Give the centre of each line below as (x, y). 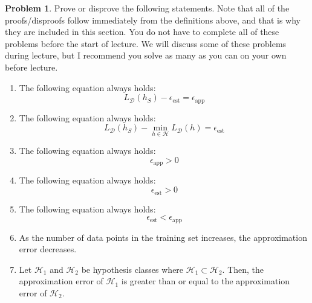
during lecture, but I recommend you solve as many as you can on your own (146, 55)
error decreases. (48, 249)
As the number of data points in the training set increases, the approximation (163, 237)
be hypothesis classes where (132, 269)
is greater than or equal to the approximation (206, 281)
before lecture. (31, 67)
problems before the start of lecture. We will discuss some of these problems (146, 43)
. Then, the (243, 269)
